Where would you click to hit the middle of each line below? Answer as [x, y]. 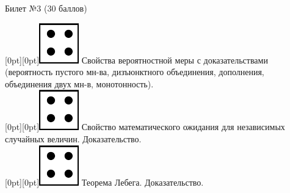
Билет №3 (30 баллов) [46, 8]
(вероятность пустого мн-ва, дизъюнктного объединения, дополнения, [135, 72]
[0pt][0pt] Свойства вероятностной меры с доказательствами [136, 60]
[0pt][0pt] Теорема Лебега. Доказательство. [104, 182]
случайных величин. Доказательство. [73, 138]
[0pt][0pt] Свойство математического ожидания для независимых [145, 127]
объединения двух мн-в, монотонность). [79, 83]
